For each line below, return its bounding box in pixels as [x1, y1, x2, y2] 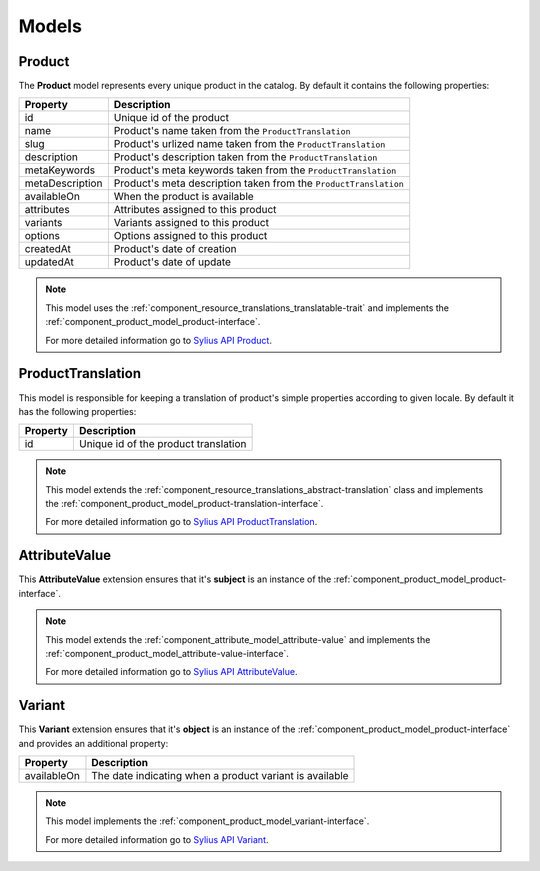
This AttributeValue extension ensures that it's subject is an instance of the [18, 573, 332, 585]
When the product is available [113, 190, 254, 204]
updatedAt [24, 255, 74, 269]
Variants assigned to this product [113, 216, 270, 230]
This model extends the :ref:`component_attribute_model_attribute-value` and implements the [45, 633, 431, 645]
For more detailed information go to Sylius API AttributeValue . [45, 666, 298, 678]
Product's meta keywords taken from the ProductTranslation [113, 163, 397, 177]
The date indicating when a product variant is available [91, 769, 349, 783]
